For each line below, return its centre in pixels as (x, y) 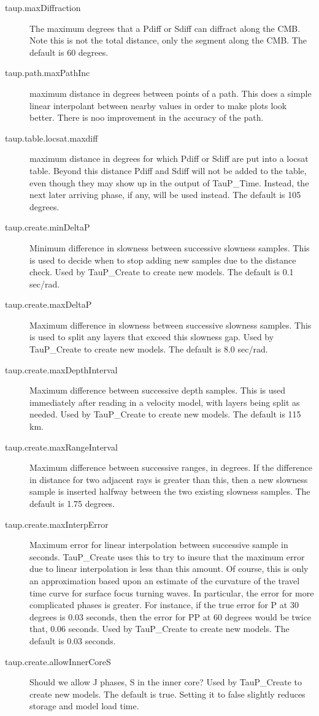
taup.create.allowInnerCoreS (58, 661)
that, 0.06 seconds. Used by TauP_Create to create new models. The (159, 629)
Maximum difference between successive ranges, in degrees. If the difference (171, 467)
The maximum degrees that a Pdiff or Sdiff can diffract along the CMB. (165, 28)
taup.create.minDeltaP (48, 227)
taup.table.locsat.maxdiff (52, 138)
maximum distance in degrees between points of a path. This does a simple (171, 93)
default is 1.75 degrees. (72, 503)
